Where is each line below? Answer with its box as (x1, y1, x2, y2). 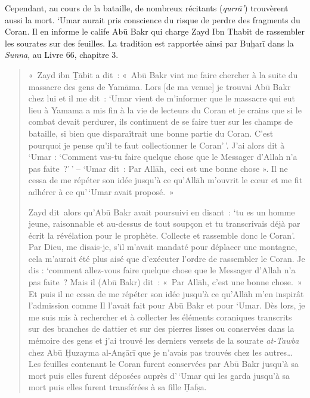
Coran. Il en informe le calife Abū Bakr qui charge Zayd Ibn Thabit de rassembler (5, 25, 305, 38)
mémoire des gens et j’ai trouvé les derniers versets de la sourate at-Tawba (28, 334, 299, 347)
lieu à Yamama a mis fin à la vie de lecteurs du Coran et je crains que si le (28, 103, 302, 116)
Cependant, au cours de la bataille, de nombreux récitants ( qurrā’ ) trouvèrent (5, 2, 289, 14)
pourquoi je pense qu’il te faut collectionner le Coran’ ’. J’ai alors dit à (28, 138, 285, 151)
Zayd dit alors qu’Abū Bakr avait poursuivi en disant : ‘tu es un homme (28, 205, 295, 218)
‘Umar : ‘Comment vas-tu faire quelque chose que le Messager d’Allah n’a (28, 150, 297, 163)
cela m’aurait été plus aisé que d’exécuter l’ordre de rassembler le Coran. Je (28, 252, 305, 264)
